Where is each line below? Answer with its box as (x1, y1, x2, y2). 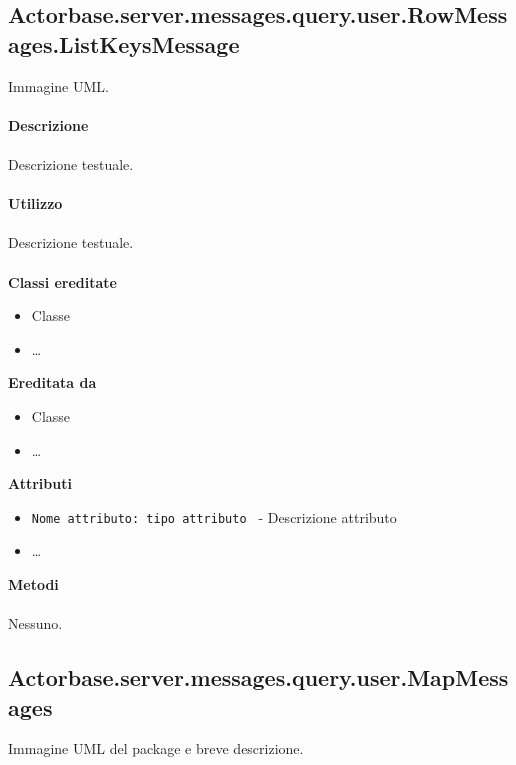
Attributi (8, 473, 72, 494)
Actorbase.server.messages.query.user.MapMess (8, 662, 509, 693)
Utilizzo (8, 193, 63, 214)
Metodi (8, 573, 59, 594)
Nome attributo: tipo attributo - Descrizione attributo (31, 506, 397, 527)
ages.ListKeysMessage (8, 28, 240, 59)
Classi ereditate (8, 271, 117, 292)
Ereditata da (8, 372, 97, 393)
